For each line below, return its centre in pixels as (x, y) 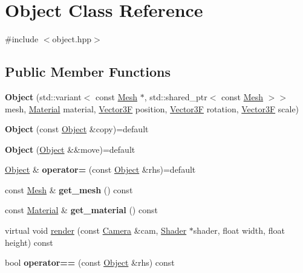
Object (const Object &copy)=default (77, 129)
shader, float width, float (239, 230)
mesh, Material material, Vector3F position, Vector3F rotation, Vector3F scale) (152, 108)
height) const (29, 242)
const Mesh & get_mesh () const (69, 189)
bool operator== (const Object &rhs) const (90, 262)
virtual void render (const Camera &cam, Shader (96, 230)
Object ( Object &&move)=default (70, 149)
